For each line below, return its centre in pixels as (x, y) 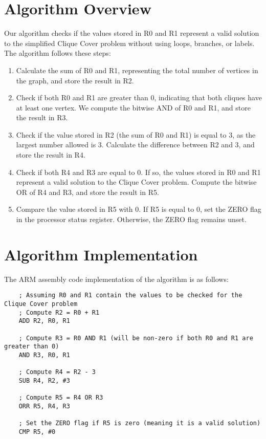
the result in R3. (42, 117)
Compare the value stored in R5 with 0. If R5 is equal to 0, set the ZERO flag (139, 209)
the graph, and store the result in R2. (75, 80)
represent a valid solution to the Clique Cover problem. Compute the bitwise (136, 182)
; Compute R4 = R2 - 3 (57, 372)
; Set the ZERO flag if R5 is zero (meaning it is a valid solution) (140, 423)
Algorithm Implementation (101, 254)
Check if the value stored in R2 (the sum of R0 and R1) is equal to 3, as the (136, 134)
